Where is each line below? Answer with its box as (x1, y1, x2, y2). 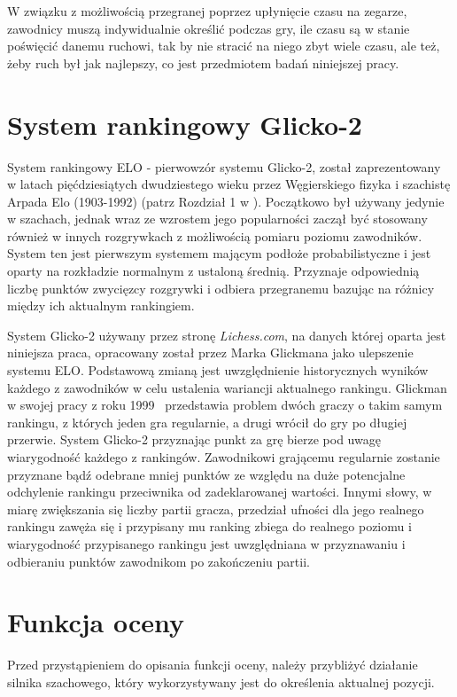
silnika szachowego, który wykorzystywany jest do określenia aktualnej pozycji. (7, 672, 435, 691)
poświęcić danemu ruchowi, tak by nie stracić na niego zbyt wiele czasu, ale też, (7, 36, 440, 55)
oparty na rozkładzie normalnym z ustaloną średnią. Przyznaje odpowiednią (7, 262, 420, 280)
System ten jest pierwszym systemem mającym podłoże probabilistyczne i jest (7, 244, 431, 262)
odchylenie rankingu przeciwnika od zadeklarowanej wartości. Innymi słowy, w (7, 482, 432, 501)
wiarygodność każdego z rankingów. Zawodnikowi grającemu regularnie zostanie (7, 448, 440, 466)
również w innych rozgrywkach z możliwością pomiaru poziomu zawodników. (7, 226, 422, 245)
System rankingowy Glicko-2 (7, 106, 362, 142)
